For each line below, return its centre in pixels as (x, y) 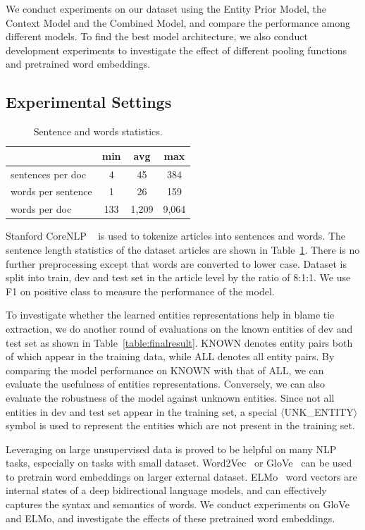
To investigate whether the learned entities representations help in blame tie (170, 315)
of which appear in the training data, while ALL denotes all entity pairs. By (170, 356)
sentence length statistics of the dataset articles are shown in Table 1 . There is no (183, 249)
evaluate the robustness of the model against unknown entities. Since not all (170, 397)
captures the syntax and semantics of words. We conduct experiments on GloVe (178, 504)
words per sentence (51, 191)
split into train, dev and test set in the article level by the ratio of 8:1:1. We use (178, 277)
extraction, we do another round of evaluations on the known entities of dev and (179, 328)
